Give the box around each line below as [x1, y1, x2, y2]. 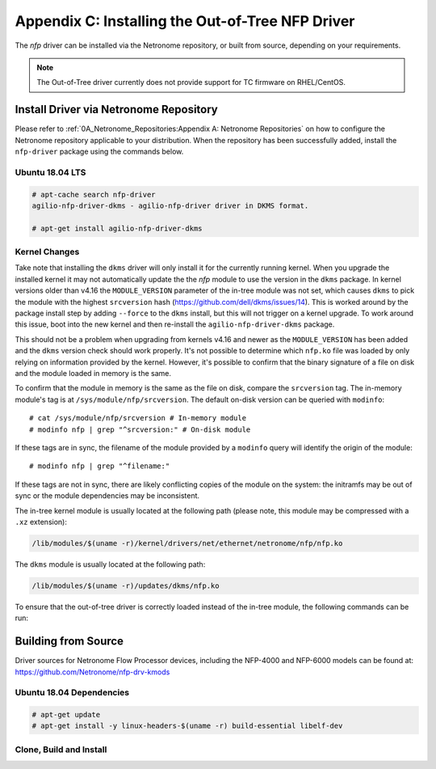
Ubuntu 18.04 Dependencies [15, 687, 130, 699]
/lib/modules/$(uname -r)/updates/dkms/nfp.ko [31, 581, 220, 590]
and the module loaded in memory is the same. [15, 368, 171, 378]
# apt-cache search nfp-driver [31, 190, 157, 199]
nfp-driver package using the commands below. [15, 146, 184, 157]
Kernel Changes [15, 247, 80, 258]
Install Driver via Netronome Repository [15, 103, 218, 116]
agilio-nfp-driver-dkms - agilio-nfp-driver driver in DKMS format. [31, 201, 309, 210]
